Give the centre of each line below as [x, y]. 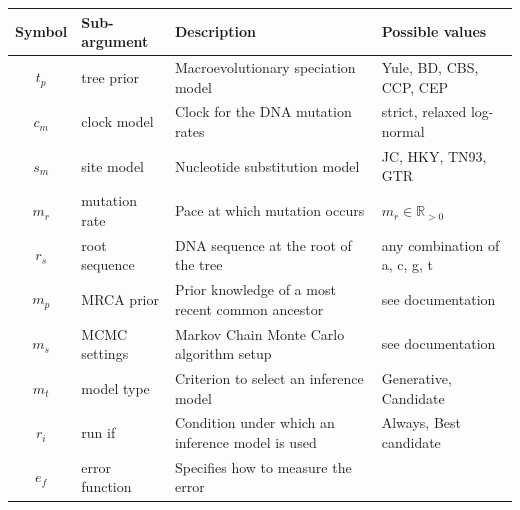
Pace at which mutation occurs [269, 210]
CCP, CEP [415, 86]
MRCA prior [120, 298]
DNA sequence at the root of [263, 244]
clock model [117, 121]
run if [98, 432]
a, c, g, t [407, 264]
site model [113, 165]
